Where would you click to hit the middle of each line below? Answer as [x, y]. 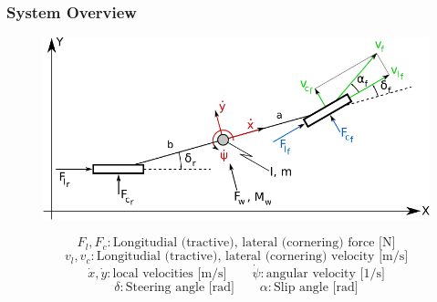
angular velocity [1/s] [325, 273]
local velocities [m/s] [170, 273]
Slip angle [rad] [316, 287]
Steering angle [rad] [180, 287]
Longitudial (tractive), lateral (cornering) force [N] [254, 243]
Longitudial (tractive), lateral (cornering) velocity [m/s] [252, 257]
